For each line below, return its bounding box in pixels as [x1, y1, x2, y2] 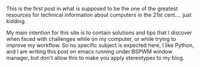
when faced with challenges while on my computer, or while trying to [6, 36, 177, 42]
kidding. [6, 18, 26, 24]
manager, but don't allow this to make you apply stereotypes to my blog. [6, 55, 184, 61]
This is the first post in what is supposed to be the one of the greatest [6, 5, 178, 12]
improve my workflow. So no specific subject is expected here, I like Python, [6, 42, 195, 49]
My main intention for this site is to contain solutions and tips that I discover [6, 29, 193, 36]
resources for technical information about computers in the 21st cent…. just [6, 11, 192, 18]
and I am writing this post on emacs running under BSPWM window [6, 48, 172, 55]
